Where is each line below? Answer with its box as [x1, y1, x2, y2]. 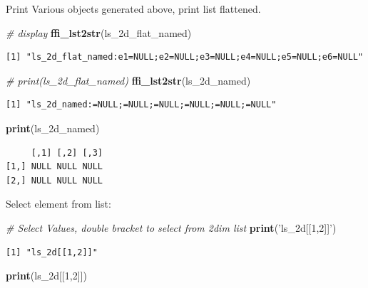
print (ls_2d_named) [6, 120, 100, 135]
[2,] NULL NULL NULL [6, 175, 103, 186]
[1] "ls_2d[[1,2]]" [6, 247, 98, 257]
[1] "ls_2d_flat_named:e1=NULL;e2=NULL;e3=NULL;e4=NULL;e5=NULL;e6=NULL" [6, 52, 364, 63]
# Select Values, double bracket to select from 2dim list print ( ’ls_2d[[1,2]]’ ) [6, 220, 337, 235]
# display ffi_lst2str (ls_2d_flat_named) [6, 25, 192, 40]
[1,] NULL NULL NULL [6, 161, 103, 172]
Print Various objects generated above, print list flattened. [6, 1, 261, 16]
